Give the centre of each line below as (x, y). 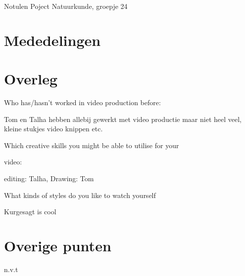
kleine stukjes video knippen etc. (53, 129)
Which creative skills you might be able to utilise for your (92, 145)
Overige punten (58, 246)
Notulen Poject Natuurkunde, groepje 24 (66, 6)
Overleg (31, 79)
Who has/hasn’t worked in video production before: (82, 102)
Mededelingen (52, 40)
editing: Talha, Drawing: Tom (49, 178)
